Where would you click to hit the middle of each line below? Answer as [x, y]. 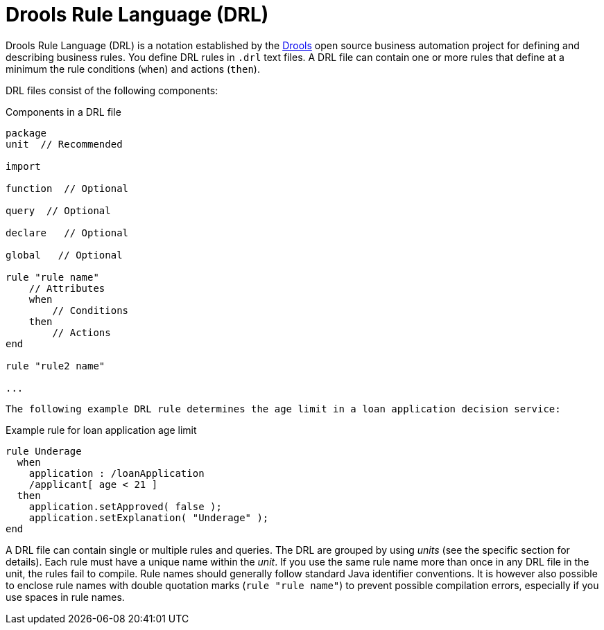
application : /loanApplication [117, 473]
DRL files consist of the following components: [112, 90]
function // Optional [67, 188]
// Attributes [67, 288]
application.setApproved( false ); [125, 506]
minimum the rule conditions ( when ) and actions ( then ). [133, 69]
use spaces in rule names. [65, 597]
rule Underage [44, 451]
